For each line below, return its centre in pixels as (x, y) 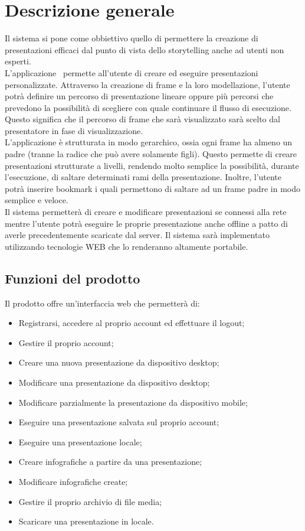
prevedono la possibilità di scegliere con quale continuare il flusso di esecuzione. (148, 107)
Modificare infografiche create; (73, 481)
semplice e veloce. (37, 200)
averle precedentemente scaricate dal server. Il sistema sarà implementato (137, 235)
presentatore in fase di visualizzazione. (74, 130)
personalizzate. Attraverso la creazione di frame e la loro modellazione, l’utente (147, 84)
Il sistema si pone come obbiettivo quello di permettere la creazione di (132, 38)
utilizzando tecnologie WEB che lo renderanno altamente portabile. (127, 246)
